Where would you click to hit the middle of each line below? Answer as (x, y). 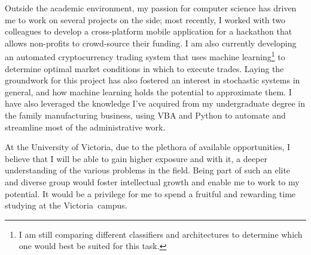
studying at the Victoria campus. (66, 205)
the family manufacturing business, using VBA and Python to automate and (145, 115)
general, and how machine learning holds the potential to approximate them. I (148, 91)
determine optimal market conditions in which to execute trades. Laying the (144, 68)
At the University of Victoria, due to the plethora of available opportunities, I (148, 147)
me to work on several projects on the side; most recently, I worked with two (145, 19)
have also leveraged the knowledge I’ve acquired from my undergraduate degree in (155, 103)
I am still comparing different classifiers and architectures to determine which (161, 234)
